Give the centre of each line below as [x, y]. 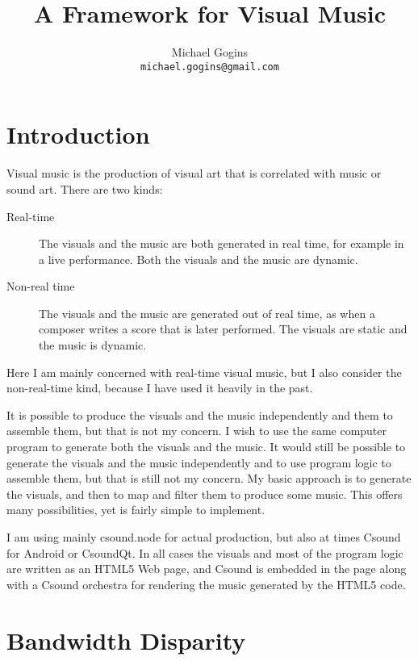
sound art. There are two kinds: [85, 188]
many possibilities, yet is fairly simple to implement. [136, 510]
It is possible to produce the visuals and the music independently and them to [200, 414]
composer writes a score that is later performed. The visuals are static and [223, 329]
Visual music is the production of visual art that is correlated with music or [194, 173]
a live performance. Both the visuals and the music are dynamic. [199, 259]
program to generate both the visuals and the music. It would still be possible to [206, 447]
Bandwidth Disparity [126, 640]
